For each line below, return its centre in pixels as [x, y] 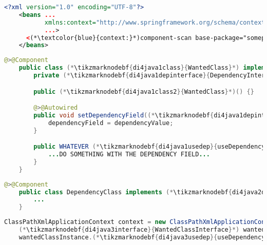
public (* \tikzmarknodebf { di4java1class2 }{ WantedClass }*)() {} [144, 91]
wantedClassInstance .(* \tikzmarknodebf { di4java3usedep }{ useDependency [142, 237]
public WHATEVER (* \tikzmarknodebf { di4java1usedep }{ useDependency [149, 147]
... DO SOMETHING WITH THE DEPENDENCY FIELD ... [129, 155]
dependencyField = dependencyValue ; [111, 123]
